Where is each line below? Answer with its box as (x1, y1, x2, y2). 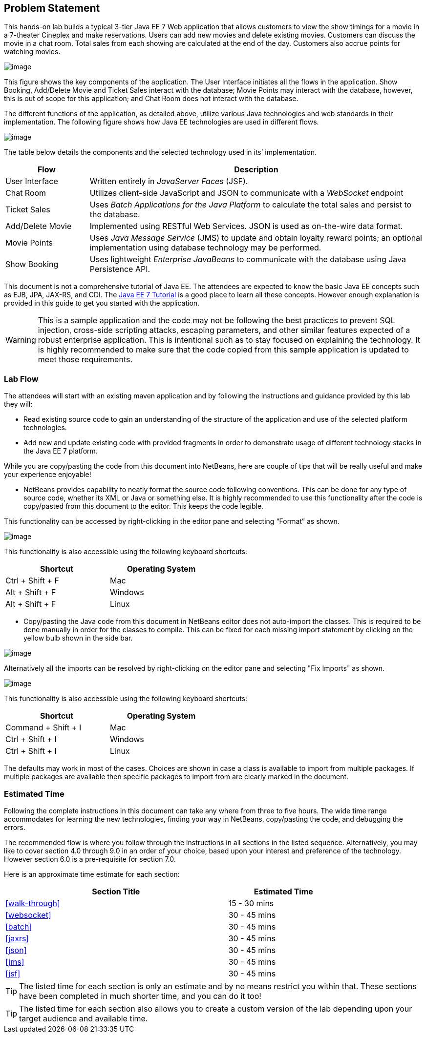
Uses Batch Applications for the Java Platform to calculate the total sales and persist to (89, 200, 412, 210)
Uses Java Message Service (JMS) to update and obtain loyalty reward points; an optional (89, 233, 422, 243)
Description (234, 165, 278, 175)
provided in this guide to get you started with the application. (4, 299, 200, 308)
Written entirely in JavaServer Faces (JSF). (89, 176, 248, 187)
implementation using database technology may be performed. (89, 243, 321, 253)
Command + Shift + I (5, 723, 82, 733)
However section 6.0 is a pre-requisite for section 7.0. (4, 854, 176, 863)
